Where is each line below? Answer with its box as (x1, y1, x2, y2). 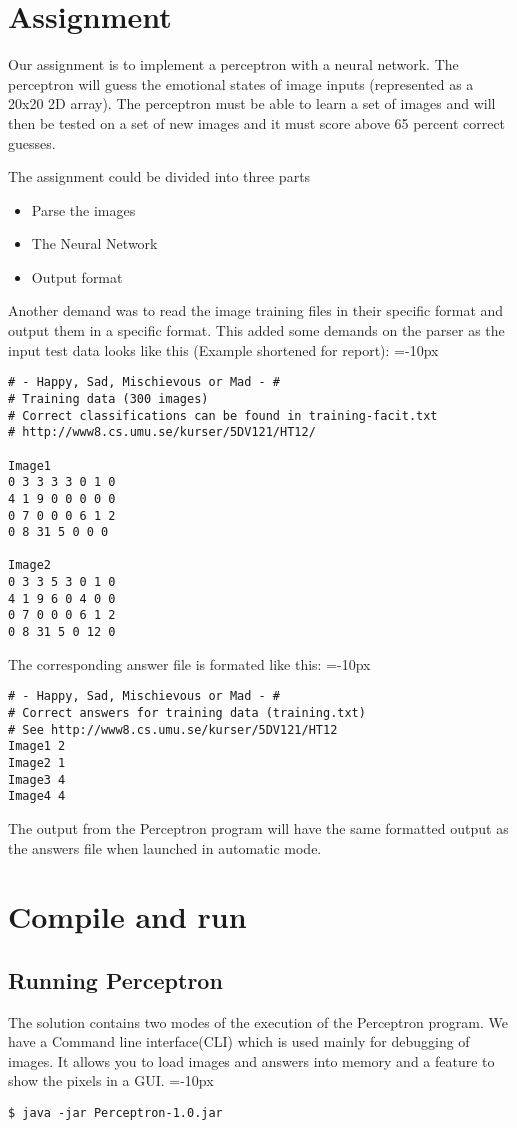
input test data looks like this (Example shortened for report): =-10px (8, 339, 439, 360)
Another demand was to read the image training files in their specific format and (8, 300, 504, 321)
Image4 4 (8, 789, 66, 804)
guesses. (8, 132, 56, 153)
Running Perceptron (8, 964, 223, 995)
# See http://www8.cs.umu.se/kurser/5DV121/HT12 (8, 722, 338, 737)
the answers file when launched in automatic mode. (8, 837, 322, 858)
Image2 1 (8, 755, 66, 770)
